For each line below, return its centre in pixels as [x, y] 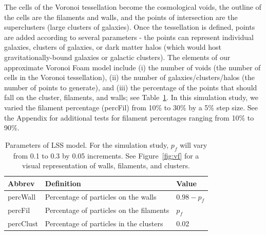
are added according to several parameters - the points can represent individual [129, 37]
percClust [23, 223]
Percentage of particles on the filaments [107, 210]
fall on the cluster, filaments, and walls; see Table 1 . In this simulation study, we [131, 97]
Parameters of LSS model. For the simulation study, [87, 144]
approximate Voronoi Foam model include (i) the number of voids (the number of [132, 67]
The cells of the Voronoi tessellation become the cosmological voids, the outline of [133, 7]
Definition [63, 183]
